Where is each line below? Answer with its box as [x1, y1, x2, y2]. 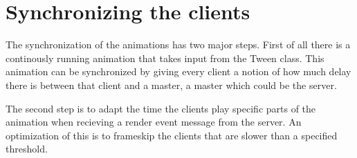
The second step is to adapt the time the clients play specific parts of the [6, 101, 316, 115]
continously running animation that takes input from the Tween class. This [6, 50, 324, 65]
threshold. [6, 141, 48, 156]
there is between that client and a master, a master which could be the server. [6, 77, 337, 92]
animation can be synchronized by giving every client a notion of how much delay [6, 64, 351, 79]
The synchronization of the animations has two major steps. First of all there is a [6, 37, 351, 52]
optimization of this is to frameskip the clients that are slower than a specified [6, 128, 338, 142]
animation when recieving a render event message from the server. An [6, 115, 302, 129]
